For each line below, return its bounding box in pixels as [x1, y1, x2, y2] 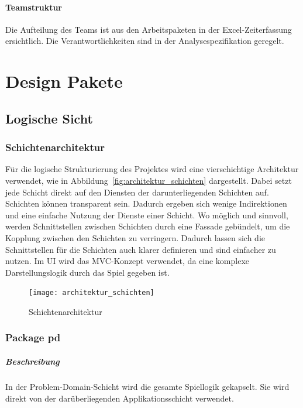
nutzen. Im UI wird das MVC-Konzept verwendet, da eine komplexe [5, 255, 250, 267]
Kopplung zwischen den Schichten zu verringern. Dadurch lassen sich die [5, 231, 265, 244]
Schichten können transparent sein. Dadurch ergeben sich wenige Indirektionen [5, 197, 287, 210]
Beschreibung [5, 355, 60, 367]
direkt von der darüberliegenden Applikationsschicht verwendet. [5, 392, 234, 404]
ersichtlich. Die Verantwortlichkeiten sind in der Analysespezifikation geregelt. [5, 35, 284, 47]
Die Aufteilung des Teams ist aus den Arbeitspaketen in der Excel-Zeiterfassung [5, 23, 292, 35]
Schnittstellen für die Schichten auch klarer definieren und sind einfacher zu [5, 243, 276, 255]
